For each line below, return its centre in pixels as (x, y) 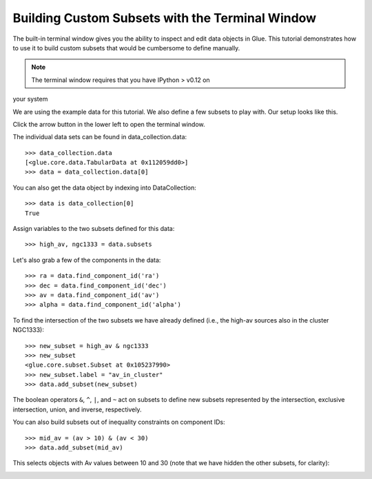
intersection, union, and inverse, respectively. (77, 409)
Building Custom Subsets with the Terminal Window (165, 18)
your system (30, 99)
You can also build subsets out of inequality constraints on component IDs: (119, 422)
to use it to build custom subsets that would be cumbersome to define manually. (126, 48)
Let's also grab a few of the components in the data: (87, 260)
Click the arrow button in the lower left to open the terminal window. (109, 124)
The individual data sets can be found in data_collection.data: (100, 137)
